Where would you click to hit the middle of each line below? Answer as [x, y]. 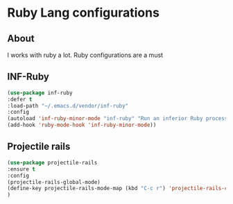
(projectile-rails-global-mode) [54, 182]
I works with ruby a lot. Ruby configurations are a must [85, 55]
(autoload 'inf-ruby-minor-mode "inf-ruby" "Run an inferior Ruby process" [119, 119]
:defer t [20, 99]
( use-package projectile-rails [52, 162]
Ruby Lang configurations [83, 13]
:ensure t [21, 169]
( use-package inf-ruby [40, 93]
